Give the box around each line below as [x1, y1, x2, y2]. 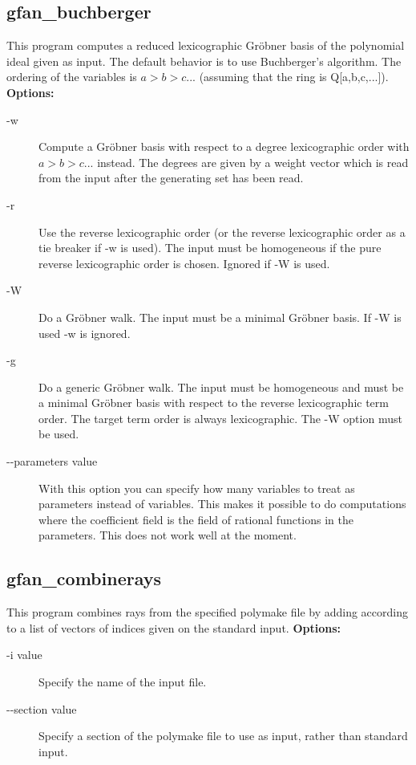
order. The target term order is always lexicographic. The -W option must [38, 409, 402, 426]
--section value [6, 700, 77, 717]
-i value [6, 646, 42, 663]
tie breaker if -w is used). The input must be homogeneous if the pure [38, 239, 382, 256]
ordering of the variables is [6, 68, 137, 85]
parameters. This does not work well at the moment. [38, 527, 297, 543]
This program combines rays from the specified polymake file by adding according [6, 604, 409, 621]
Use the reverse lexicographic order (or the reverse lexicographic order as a [38, 223, 406, 240]
